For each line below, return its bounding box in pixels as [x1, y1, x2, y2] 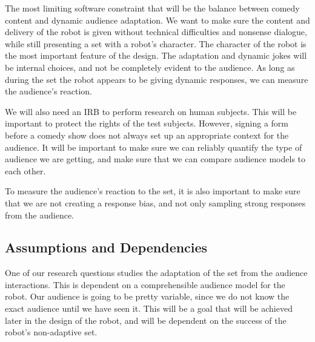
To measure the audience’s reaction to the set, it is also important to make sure [5, 185, 300, 197]
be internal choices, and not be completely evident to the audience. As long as [5, 61, 295, 73]
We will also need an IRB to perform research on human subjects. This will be [5, 105, 297, 117]
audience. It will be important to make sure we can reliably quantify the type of [5, 140, 302, 153]
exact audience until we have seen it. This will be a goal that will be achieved [5, 302, 293, 315]
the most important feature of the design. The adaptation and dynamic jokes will [5, 49, 307, 62]
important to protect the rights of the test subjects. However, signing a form [5, 117, 289, 130]
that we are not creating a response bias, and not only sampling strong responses [5, 196, 306, 209]
